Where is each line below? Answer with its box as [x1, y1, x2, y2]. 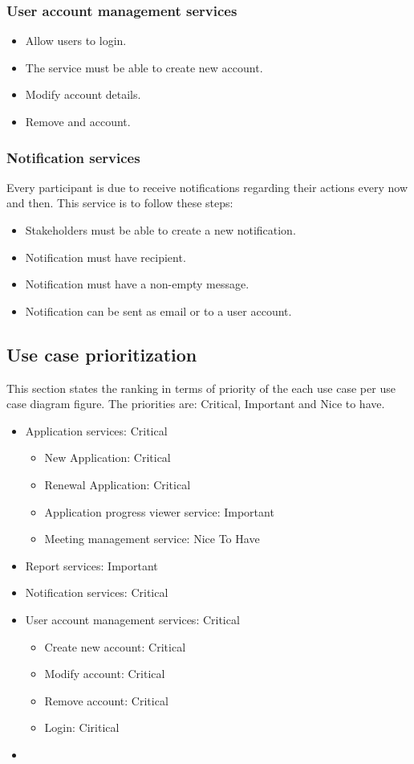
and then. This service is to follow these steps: [6, 194, 233, 211]
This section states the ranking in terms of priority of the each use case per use [6, 379, 396, 396]
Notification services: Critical [25, 584, 168, 601]
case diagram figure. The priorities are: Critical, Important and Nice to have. [6, 395, 385, 412]
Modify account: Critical [44, 665, 165, 682]
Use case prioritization [6, 341, 197, 366]
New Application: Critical [44, 449, 171, 466]
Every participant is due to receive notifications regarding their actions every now [6, 178, 408, 195]
